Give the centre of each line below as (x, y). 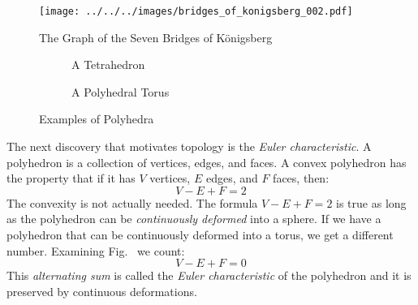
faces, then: (301, 178)
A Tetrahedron (108, 64)
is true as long (371, 202)
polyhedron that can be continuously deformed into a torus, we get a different (200, 234)
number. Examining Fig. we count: (96, 250)
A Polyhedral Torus (121, 91)
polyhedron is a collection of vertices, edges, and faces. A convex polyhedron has (207, 162)
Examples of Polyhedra (97, 119)
